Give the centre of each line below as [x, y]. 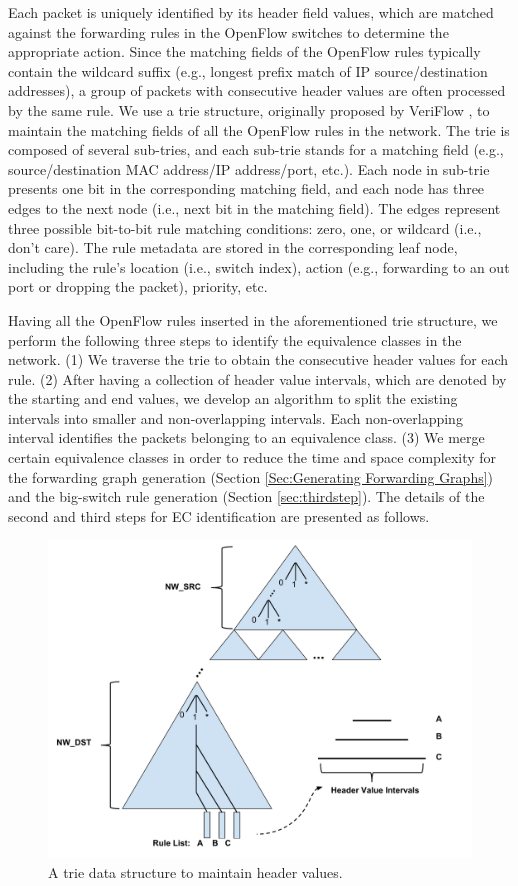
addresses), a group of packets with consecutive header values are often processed [257, 90]
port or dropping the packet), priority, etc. [138, 286]
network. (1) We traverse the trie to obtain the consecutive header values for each [258, 359]
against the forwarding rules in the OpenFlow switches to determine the [228, 31]
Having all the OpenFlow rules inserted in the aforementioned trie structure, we [253, 319]
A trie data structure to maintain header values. [195, 872]
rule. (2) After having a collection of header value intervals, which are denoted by [257, 378]
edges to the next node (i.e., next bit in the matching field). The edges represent [254, 207]
